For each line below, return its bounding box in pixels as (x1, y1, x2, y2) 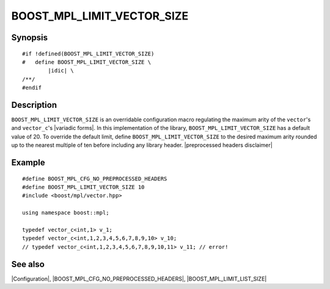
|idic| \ (48, 67, 74, 74)
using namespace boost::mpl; (22, 209, 109, 216)
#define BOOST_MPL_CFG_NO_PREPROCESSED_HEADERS (22, 175, 167, 182)
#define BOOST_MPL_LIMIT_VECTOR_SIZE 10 (22, 184, 145, 190)
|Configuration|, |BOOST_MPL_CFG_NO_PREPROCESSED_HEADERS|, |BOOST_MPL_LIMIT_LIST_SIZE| (11, 275, 267, 282)
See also (11, 259, 45, 269)
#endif (22, 84, 42, 91)
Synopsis (11, 32, 48, 43)
